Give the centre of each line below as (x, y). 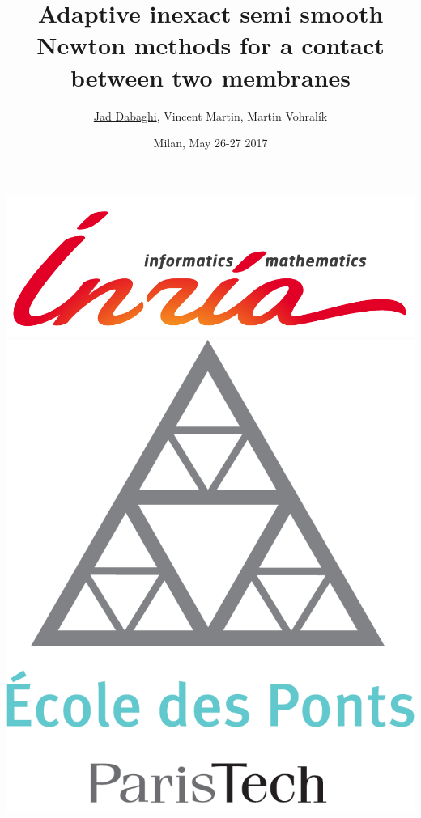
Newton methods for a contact (210, 45)
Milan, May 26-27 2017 (210, 143)
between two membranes (210, 76)
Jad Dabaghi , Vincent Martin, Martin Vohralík (210, 115)
